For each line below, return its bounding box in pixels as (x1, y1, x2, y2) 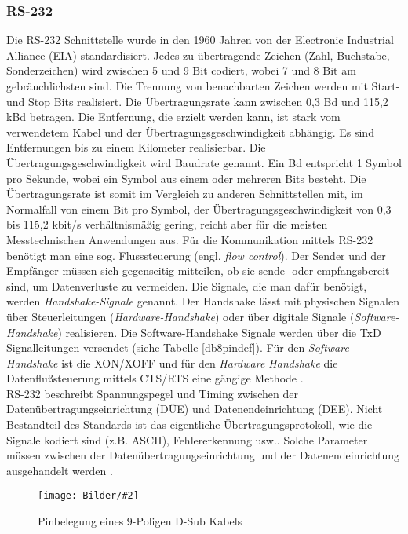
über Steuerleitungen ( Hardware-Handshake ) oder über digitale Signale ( (6, 308, 355, 324)
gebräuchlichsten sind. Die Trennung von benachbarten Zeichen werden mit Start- (6, 78, 400, 93)
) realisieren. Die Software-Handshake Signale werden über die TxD (57, 324, 381, 340)
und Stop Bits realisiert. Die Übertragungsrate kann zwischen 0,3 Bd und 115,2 (6, 93, 388, 109)
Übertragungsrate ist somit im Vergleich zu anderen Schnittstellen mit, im (6, 185, 363, 202)
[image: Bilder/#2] (38, 490, 139, 502)
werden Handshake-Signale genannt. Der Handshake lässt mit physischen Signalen (6, 293, 399, 309)
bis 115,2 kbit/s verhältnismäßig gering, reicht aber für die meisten (6, 216, 328, 232)
